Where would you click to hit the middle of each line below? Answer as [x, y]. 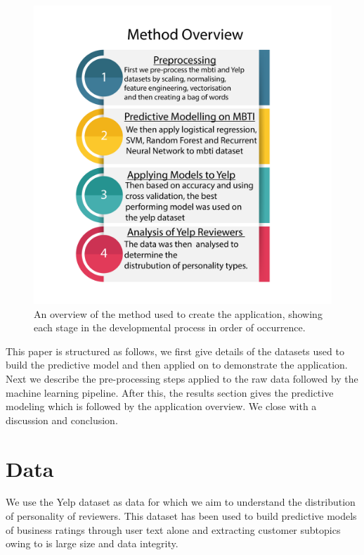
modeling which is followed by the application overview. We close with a [161, 406]
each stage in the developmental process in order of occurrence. [170, 327]
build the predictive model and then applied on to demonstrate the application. [177, 365]
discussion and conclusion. [62, 420]
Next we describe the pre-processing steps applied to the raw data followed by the [182, 378]
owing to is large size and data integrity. [92, 543]
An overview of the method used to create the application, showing [178, 313]
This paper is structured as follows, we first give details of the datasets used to [175, 351]
